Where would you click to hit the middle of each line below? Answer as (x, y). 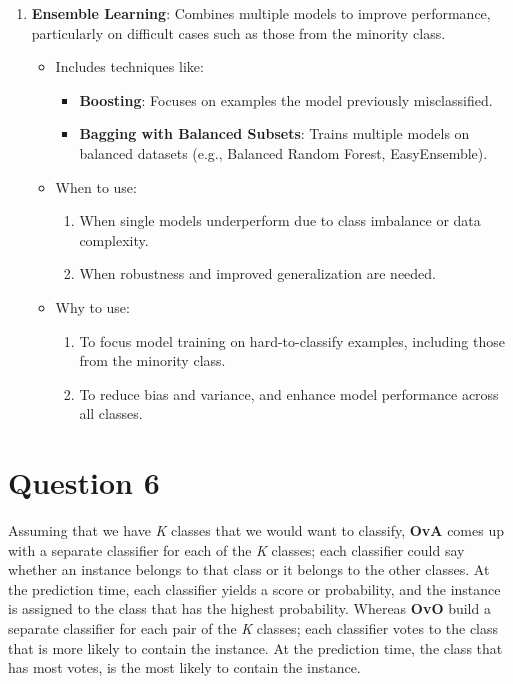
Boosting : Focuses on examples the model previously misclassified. (286, 99)
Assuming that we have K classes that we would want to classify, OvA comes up (256, 530)
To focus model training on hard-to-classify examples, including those (292, 340)
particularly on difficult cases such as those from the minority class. (238, 32)
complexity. (114, 239)
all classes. (111, 413)
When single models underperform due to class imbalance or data (280, 220)
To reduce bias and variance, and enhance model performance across (289, 393)
